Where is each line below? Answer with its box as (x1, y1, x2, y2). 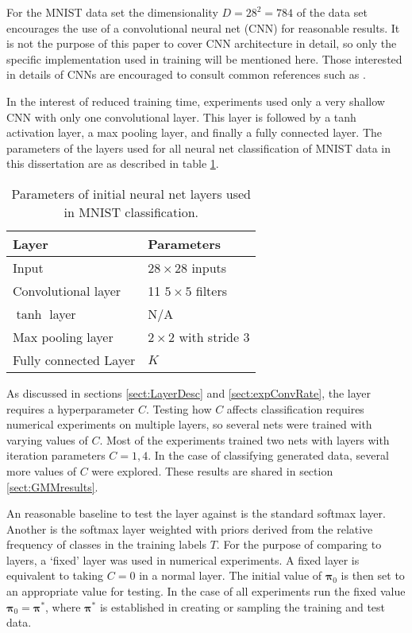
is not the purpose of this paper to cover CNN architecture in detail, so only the (6, 35, 397, 52)
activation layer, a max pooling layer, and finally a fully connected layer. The (6, 124, 383, 141)
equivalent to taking (6, 567, 104, 584)
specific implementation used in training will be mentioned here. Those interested (6, 50, 402, 67)
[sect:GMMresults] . (6, 478, 98, 495)
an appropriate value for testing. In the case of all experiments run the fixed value (6, 583, 406, 600)
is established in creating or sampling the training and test (99, 598, 386, 615)
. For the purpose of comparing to (216, 536, 382, 553)
